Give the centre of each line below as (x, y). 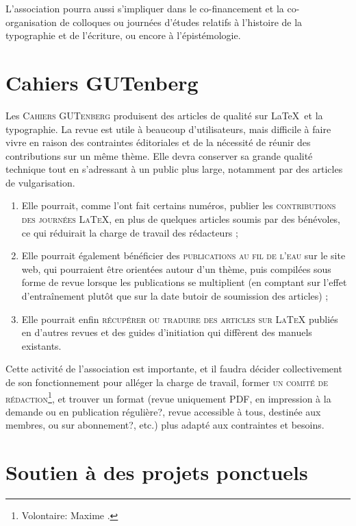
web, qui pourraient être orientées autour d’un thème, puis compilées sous (176, 268)
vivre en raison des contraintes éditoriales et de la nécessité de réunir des (158, 142)
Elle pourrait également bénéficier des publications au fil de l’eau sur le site (183, 255)
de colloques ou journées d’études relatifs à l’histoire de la (181, 22)
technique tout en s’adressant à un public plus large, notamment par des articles (174, 169)
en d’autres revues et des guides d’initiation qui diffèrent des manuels (167, 332)
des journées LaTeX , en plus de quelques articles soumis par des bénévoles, (181, 219)
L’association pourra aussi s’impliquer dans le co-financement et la (145, 8)
